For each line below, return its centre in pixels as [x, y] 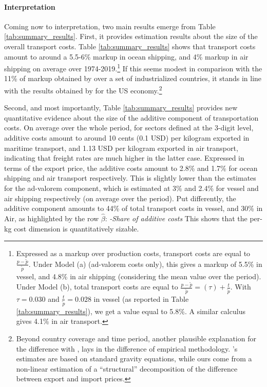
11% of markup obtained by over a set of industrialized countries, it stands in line [133, 78]
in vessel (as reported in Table [141, 298]
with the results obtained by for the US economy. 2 [83, 90]
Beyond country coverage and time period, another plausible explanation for [136, 338]
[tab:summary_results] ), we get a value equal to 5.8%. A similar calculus [131, 311]
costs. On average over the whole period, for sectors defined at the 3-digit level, [129, 128]
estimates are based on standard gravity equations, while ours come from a [134, 359]
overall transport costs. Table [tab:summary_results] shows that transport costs [130, 46]
